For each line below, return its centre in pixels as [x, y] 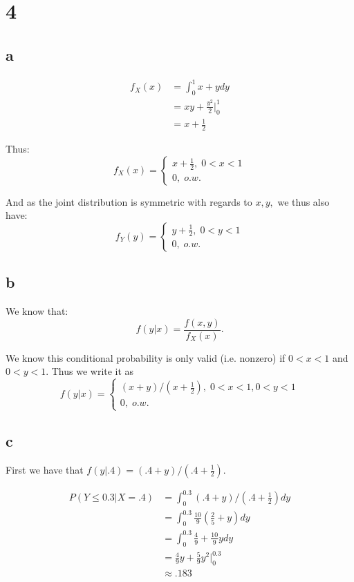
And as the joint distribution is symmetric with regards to [129, 201]
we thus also [304, 201]
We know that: [37, 310]
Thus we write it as [93, 371]
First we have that [45, 469]
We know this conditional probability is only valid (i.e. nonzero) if [146, 357]
